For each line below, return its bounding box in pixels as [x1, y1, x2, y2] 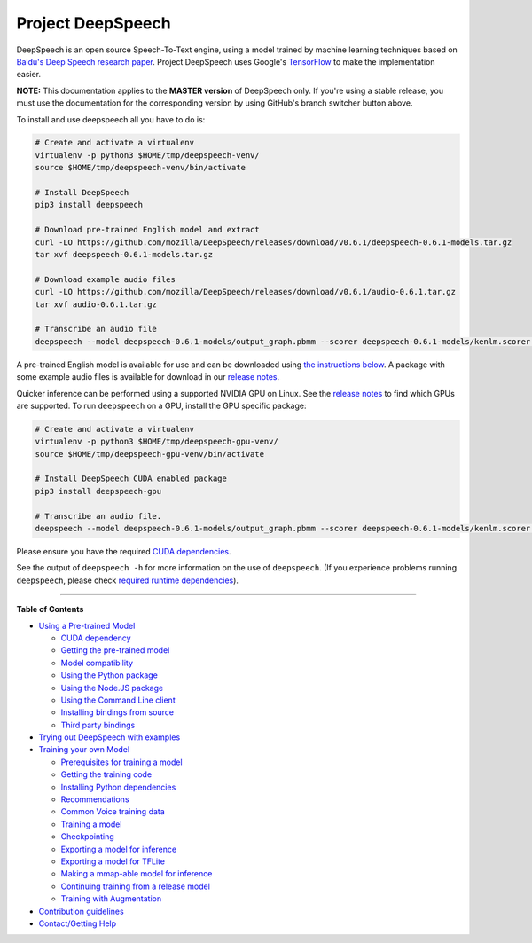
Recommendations [60, 794, 129, 805]
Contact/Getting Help [38, 918, 117, 929]
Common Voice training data [60, 806, 166, 817]
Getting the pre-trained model [60, 645, 170, 656]
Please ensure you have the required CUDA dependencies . [16, 546, 231, 556]
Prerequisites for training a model [60, 757, 183, 767]
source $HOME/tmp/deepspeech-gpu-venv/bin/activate [35, 449, 265, 459]
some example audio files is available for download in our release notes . [16, 372, 279, 382]
